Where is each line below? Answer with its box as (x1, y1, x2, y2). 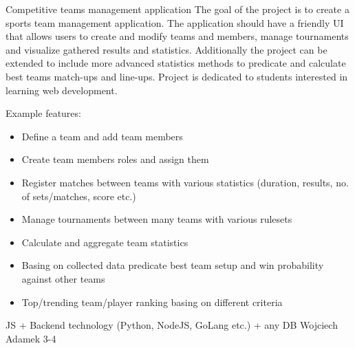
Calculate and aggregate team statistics (21, 235, 189, 249)
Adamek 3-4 (6, 331, 56, 345)
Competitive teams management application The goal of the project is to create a (6, 2, 349, 16)
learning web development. (6, 83, 118, 97)
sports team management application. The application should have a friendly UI (6, 15, 344, 30)
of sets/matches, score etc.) (21, 188, 136, 203)
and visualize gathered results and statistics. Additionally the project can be (6, 42, 327, 56)
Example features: (6, 106, 81, 120)
